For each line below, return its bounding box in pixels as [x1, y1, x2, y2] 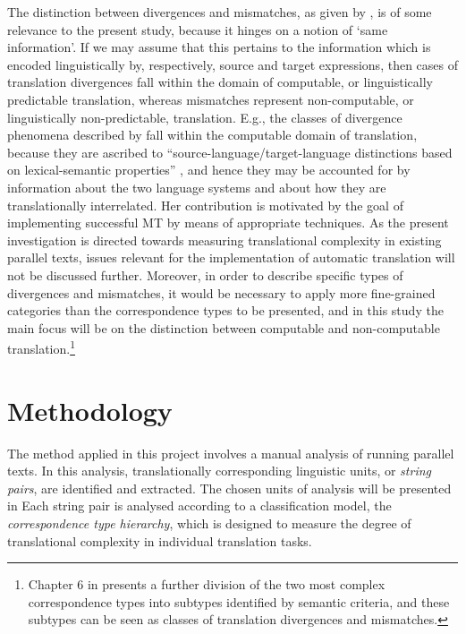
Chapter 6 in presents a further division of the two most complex [28, 575, 386, 594]
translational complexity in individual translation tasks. [7, 531, 312, 550]
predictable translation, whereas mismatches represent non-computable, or [7, 90, 414, 108]
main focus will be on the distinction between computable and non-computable [7, 318, 440, 337]
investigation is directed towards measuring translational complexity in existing [7, 230, 442, 249]
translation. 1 [7, 337, 75, 357]
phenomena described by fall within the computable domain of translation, [7, 125, 418, 144]
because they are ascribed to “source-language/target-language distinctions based [7, 142, 453, 161]
